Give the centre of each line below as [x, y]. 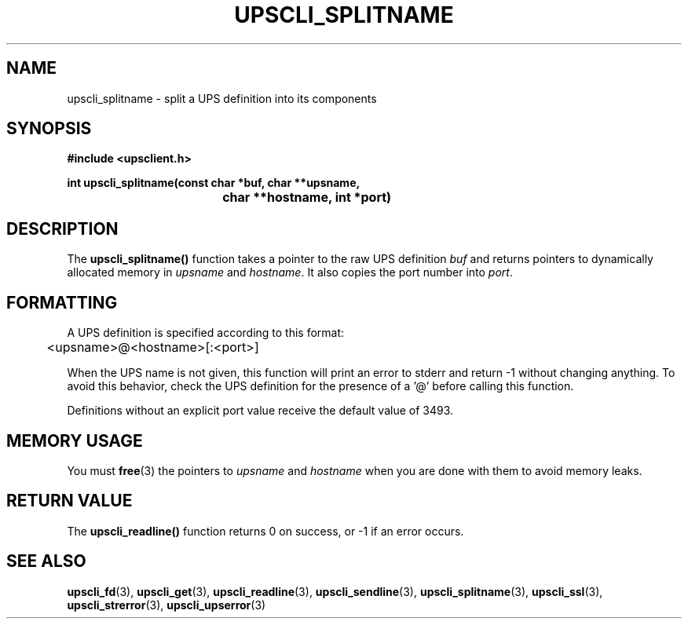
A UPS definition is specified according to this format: [206, 333]
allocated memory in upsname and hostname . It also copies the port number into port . [290, 272]
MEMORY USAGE [75, 440]
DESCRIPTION [62, 228]
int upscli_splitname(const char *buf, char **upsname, [214, 183]
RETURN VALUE [70, 501]
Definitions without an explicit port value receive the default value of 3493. [260, 411]
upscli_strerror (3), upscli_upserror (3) [167, 605]
